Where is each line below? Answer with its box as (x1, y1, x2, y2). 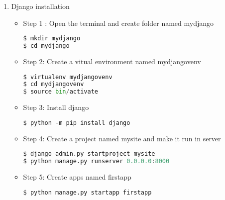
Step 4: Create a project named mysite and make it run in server (23, 133, 221, 143)
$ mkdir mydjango (23, 35, 81, 42)
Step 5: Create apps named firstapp (23, 171, 131, 182)
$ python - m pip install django (23, 119, 130, 126)
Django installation (11, 1, 70, 11)
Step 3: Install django (23, 102, 89, 112)
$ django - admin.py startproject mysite (23, 150, 155, 158)
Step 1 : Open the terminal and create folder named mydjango (23, 17, 214, 28)
